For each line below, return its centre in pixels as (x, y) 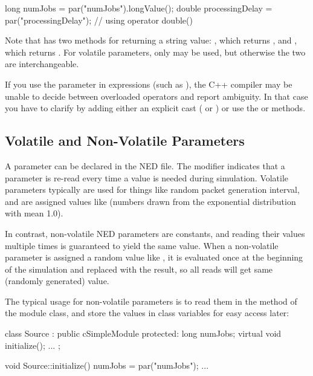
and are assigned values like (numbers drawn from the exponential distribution (150, 201)
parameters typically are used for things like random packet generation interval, (152, 190)
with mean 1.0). (34, 213)
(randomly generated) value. (57, 281)
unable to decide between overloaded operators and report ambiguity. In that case (156, 96)
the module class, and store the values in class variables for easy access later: (147, 313)
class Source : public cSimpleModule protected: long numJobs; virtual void (143, 333)
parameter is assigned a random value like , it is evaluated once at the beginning (154, 257)
